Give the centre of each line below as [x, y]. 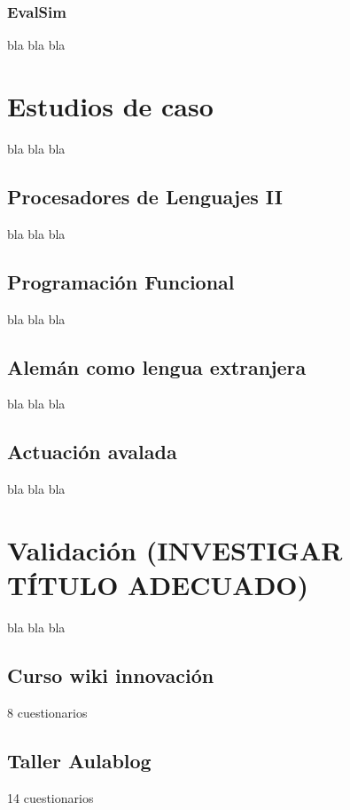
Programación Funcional [121, 281]
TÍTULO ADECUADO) [158, 585]
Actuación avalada [92, 452]
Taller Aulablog [79, 760]
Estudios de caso [110, 106]
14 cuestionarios [51, 797]
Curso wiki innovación [111, 675]
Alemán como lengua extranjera [157, 366]
